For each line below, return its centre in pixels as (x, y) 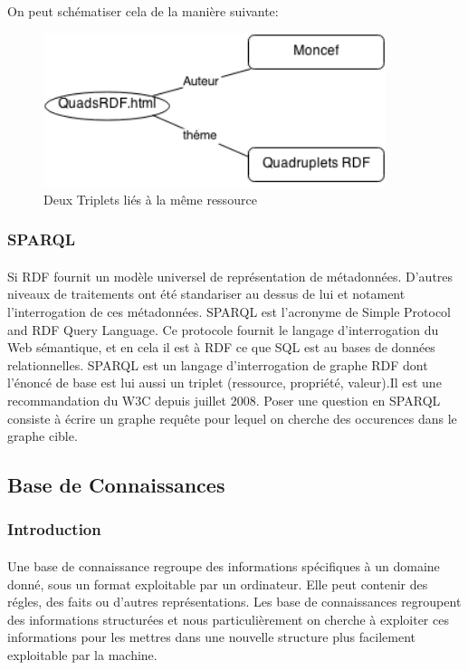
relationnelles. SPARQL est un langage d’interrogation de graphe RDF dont (218, 364)
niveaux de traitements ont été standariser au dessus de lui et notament (206, 294)
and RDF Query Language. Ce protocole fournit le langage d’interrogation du (223, 329)
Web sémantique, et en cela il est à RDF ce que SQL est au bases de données (221, 347)
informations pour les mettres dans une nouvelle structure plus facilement (211, 637)
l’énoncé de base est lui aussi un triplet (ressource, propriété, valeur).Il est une (224, 383)
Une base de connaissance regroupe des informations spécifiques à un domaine (224, 566)
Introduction (54, 529)
